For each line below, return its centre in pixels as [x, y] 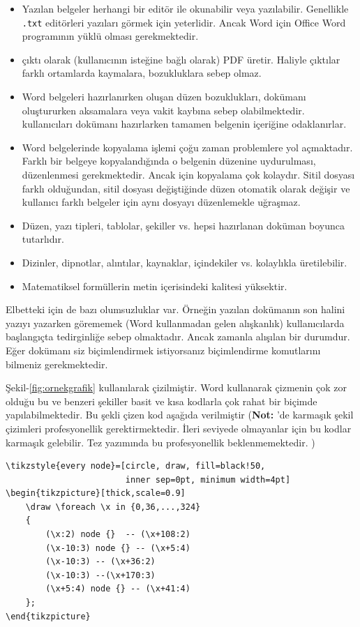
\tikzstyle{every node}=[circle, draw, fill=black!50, [136, 466]
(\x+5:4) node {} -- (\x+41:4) [118, 589]
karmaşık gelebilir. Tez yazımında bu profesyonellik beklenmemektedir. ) [160, 442]
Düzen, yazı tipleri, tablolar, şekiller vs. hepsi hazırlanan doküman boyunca [183, 225]
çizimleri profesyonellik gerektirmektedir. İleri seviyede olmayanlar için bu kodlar [179, 428]
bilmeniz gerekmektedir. [57, 364]
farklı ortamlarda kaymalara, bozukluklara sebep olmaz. [142, 73]
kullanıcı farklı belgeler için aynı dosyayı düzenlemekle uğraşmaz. [161, 202]
